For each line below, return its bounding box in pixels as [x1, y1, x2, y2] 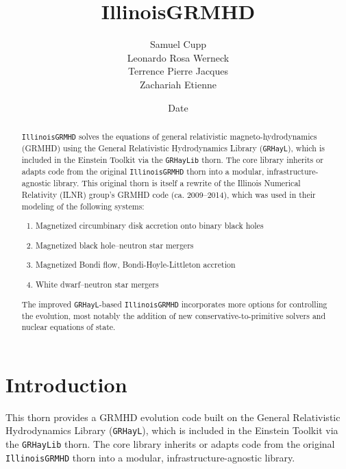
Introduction [5, 370, 127, 398]
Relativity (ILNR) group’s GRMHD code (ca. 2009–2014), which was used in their [21, 189, 316, 201]
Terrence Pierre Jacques [127, 64, 229, 78]
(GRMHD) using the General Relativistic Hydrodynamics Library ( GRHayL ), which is [21, 142, 325, 154]
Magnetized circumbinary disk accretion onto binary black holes [36, 220, 264, 231]
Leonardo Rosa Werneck [127, 50, 230, 64]
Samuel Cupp [149, 37, 207, 51]
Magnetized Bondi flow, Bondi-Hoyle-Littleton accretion [36, 259, 236, 270]
